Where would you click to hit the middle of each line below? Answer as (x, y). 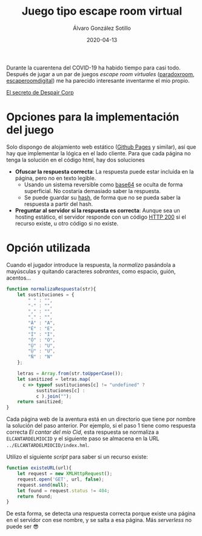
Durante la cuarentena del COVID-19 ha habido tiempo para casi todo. (93, 68)
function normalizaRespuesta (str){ (51, 289)
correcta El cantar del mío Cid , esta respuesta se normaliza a (82, 432)
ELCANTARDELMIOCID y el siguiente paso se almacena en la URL (83, 439)
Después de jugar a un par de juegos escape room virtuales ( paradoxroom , (100, 74)
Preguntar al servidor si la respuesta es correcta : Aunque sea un (97, 210)
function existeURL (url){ (39, 468)
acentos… (19, 278)
